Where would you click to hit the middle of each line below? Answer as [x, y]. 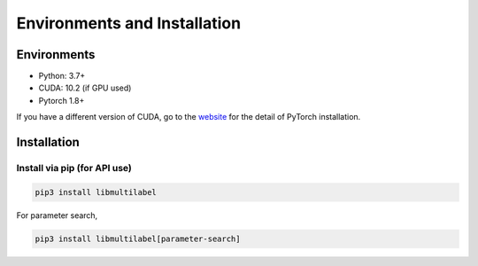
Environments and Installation [129, 23]
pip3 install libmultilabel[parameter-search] [138, 239]
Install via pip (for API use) [74, 168]
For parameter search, [57, 215]
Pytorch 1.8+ [62, 100]
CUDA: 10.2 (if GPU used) [85, 88]
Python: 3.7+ [62, 76]
